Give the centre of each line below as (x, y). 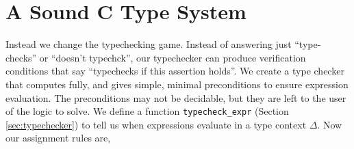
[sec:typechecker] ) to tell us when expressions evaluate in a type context (156, 124)
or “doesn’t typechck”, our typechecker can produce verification (173, 57)
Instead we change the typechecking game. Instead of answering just (149, 44)
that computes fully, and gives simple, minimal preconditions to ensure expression (177, 84)
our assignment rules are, (58, 138)
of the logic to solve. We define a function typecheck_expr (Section (147, 111)
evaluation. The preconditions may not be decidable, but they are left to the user (176, 97)
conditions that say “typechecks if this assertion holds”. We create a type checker (175, 71)
